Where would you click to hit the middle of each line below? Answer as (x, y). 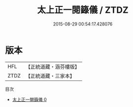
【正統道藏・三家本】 (50, 76)
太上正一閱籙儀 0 (29, 99)
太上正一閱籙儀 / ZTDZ (83, 10)
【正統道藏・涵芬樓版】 (53, 67)
